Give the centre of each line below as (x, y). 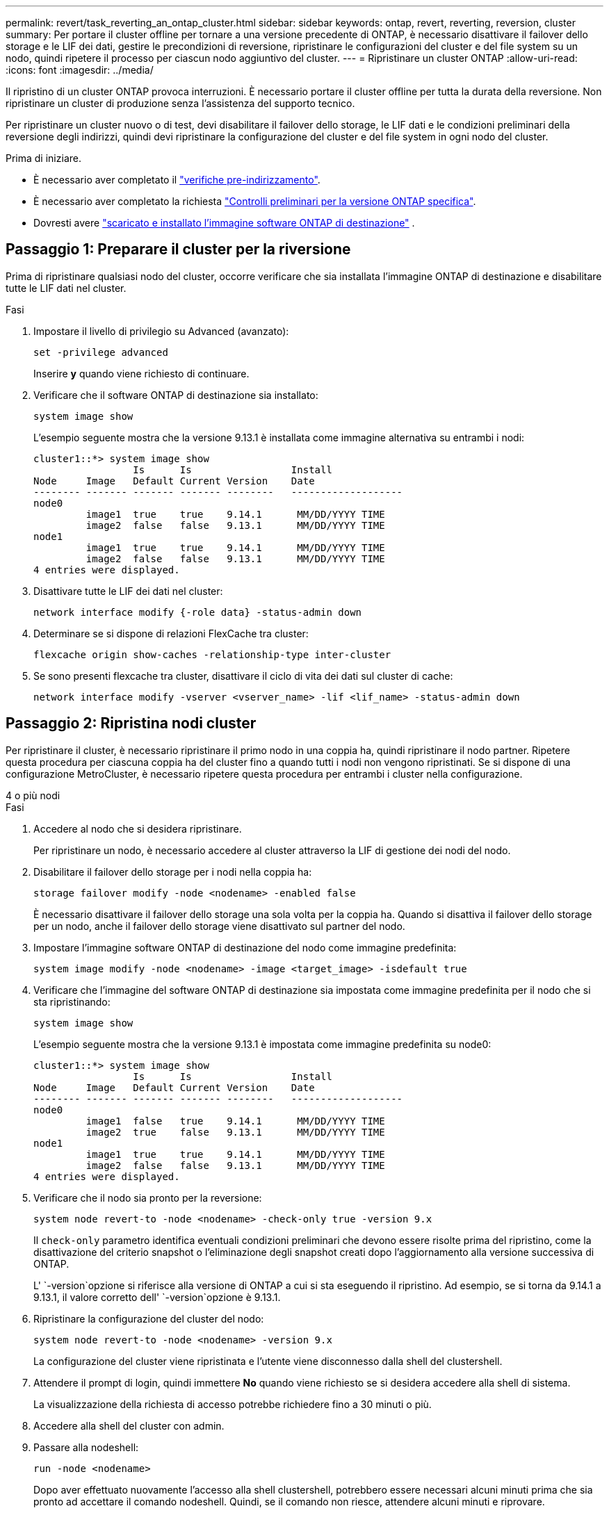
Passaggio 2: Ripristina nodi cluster (131, 723)
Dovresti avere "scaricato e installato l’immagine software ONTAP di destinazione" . (224, 223)
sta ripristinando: (72, 1001)
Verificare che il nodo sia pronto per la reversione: (148, 1197)
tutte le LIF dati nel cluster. (66, 288)
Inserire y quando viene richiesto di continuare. (141, 373)
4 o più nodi (33, 795)
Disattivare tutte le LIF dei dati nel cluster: (128, 591)
